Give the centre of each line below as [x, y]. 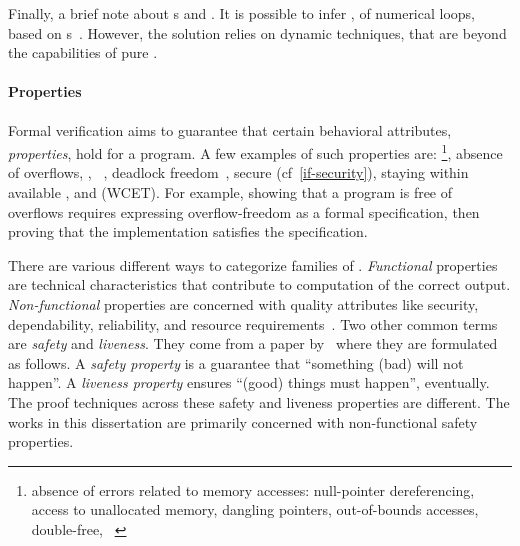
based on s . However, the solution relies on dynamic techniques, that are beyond [257, 32]
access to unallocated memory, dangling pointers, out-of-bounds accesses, [255, 509]
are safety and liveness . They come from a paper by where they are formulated [253, 343]
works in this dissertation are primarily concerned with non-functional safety [243, 421]
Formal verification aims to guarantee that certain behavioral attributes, [230, 129]
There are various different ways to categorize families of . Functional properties [253, 264]
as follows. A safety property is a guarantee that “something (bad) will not [236, 362]
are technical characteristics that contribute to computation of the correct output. [259, 284]
